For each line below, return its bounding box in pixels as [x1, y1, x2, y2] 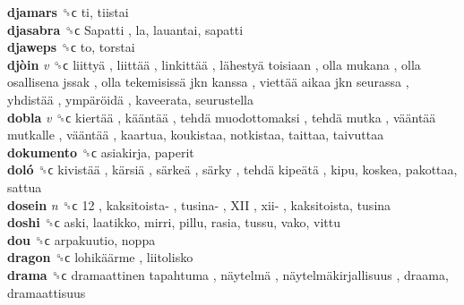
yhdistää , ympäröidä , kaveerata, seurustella [7, 89, 253, 108]
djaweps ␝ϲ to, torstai [7, 38, 135, 56]
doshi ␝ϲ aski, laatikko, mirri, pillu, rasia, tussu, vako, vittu [7, 213, 340, 232]
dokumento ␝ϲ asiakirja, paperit [7, 142, 194, 161]
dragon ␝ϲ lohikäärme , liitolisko [7, 248, 193, 267]
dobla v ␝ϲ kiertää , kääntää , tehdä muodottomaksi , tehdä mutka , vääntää [7, 107, 436, 126]
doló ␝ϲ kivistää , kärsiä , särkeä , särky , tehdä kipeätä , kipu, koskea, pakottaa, [7, 160, 458, 179]
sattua [7, 177, 42, 196]
